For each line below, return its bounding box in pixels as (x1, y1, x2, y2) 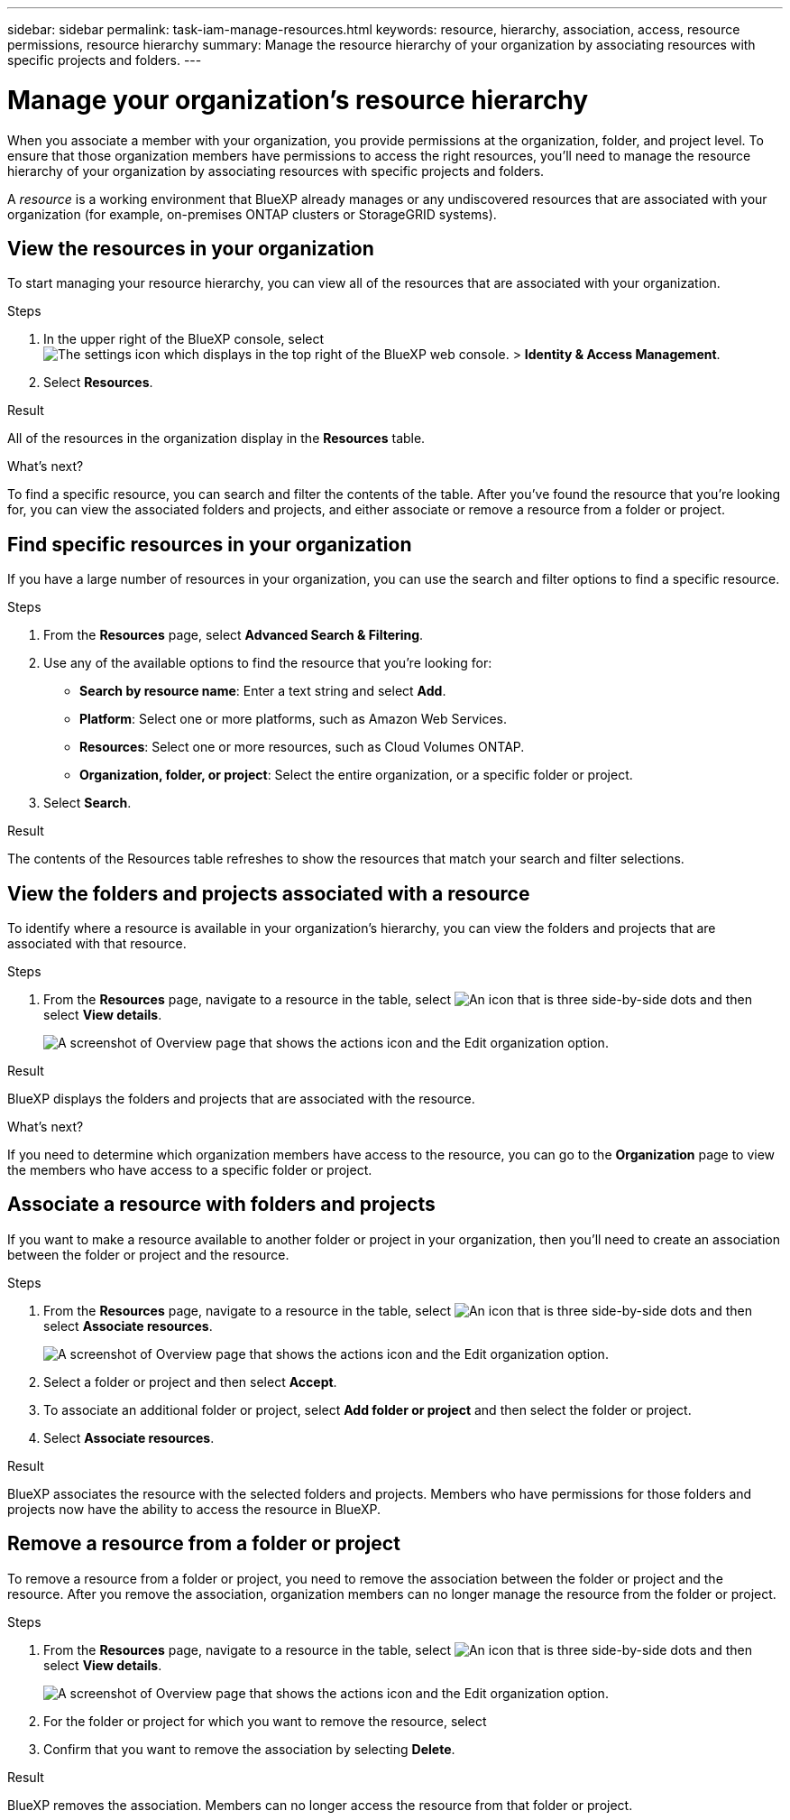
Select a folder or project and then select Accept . (43, 1373, 337, 1390)
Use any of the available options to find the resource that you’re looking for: (43, 655, 492, 671)
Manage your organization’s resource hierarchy (7, 84, 589, 115)
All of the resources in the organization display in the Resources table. (7, 430, 426, 447)
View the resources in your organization (7, 236, 374, 260)
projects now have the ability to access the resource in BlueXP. (7, 1501, 381, 1517)
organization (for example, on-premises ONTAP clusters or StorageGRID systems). (7, 206, 497, 222)
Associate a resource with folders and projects (7, 1193, 436, 1216)
